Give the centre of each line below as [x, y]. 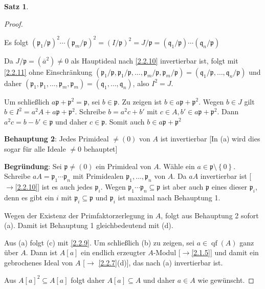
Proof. [14, 23]
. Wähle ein [177, 166]
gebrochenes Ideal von [39, 263]
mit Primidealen [98, 176]
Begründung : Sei [33, 166]
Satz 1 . [16, 6]
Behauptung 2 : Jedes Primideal [57, 139]
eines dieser [229, 187]
